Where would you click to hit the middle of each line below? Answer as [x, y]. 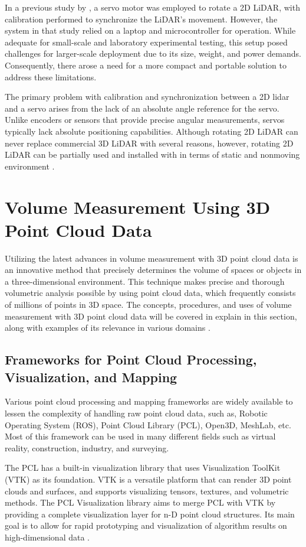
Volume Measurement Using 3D [138, 206]
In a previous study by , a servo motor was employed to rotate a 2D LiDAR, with [152, 7]
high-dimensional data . [47, 537]
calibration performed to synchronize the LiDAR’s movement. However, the [141, 19]
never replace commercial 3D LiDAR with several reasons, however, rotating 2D [149, 143]
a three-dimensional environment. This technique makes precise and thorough [145, 281]
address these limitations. [51, 76]
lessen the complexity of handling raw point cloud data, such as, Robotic [136, 413]
